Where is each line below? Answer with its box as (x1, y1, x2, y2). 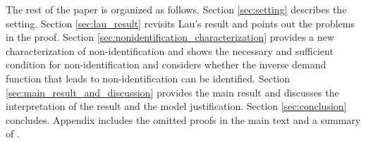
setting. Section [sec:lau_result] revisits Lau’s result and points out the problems (6, 15, 355, 30)
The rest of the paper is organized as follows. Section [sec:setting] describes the (6, 2, 347, 16)
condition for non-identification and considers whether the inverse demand (6, 57, 327, 72)
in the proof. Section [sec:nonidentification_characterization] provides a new (6, 30, 334, 44)
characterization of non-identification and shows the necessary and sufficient (6, 43, 334, 58)
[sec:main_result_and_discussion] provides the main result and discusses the (6, 85, 339, 99)
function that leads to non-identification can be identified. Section (6, 70, 291, 85)
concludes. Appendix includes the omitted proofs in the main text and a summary (6, 112, 361, 127)
